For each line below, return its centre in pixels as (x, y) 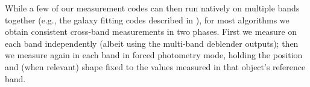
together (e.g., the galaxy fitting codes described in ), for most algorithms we (147, 19)
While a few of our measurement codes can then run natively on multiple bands (152, 8)
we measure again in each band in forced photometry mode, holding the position (154, 55)
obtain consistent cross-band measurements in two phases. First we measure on (151, 31)
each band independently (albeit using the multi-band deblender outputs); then (152, 43)
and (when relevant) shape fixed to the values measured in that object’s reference (155, 66)
